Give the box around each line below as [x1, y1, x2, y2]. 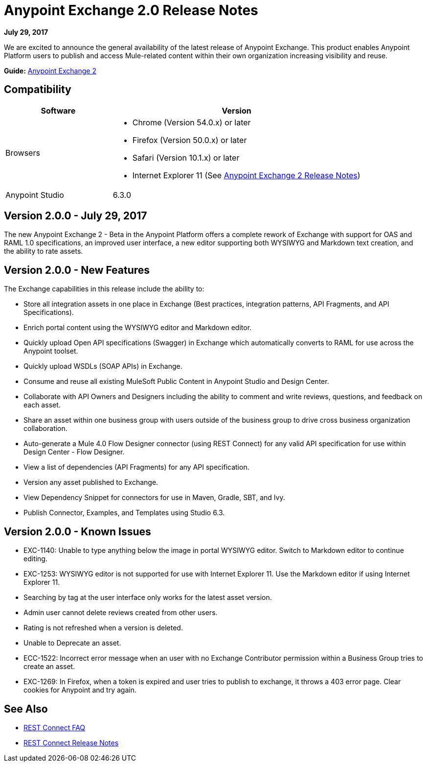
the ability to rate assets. [4, 247, 83, 256]
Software [41, 105, 76, 116]
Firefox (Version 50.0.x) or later [132, 135, 247, 145]
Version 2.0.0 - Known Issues [4, 525, 151, 538]
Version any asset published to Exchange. [23, 478, 158, 487]
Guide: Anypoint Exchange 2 [4, 66, 96, 75]
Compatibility [4, 83, 71, 96]
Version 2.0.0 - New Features [4, 263, 150, 276]
